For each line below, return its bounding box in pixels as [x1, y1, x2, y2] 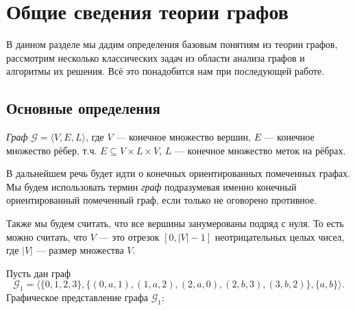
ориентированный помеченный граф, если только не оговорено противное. [6, 193, 317, 207]
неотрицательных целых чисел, [215, 229, 345, 243]
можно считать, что [6, 229, 87, 243]
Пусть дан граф [6, 265, 71, 280]
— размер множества [36, 243, 124, 257]
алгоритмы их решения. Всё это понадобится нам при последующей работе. [6, 64, 325, 78]
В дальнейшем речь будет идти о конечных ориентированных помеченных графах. [6, 166, 350, 180]
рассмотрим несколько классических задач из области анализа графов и [6, 50, 305, 64]
